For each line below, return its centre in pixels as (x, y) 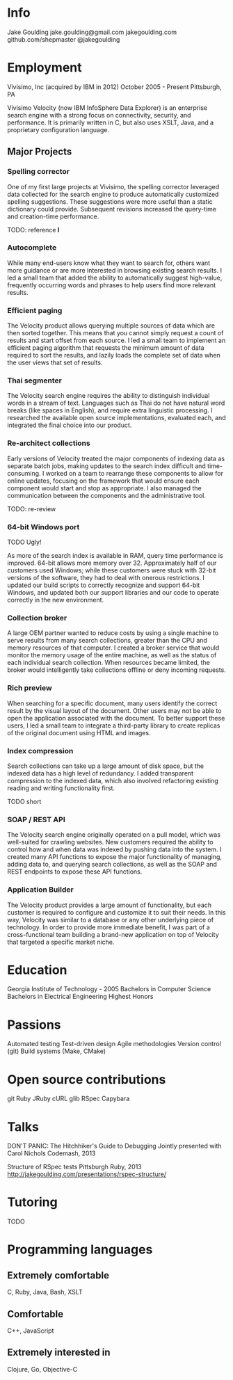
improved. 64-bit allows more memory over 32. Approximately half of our (112, 563)
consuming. (24, 473)
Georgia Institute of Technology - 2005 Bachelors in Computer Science (109, 989)
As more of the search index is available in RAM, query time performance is (115, 556)
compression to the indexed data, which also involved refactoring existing (113, 780)
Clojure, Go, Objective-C (42, 1369)
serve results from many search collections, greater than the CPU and (107, 641)
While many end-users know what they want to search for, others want (109, 263)
